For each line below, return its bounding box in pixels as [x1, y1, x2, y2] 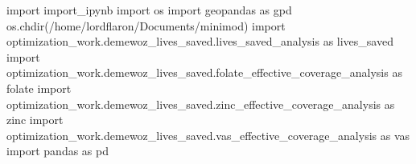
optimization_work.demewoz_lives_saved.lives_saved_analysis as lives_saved [6, 33, 393, 50]
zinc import [6, 111, 64, 128]
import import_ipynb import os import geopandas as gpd [6, 2, 292, 18]
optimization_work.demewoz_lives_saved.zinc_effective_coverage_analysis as [6, 95, 395, 112]
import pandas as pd [6, 142, 109, 159]
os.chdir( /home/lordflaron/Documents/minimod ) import [6, 17, 286, 34]
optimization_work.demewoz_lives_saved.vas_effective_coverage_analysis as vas [6, 126, 410, 143]
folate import [6, 79, 72, 96]
